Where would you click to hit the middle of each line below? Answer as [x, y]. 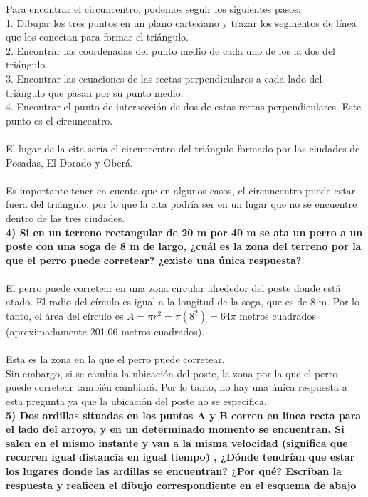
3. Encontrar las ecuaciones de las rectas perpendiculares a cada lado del [164, 78]
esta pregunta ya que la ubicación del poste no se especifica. [136, 401]
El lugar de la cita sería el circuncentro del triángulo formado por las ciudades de [183, 148]
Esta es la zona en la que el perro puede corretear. [115, 359]
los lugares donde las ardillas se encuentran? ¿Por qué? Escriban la [174, 471]
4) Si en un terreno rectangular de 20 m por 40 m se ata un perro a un [184, 232]
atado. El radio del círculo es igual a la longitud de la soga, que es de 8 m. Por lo [183, 302]
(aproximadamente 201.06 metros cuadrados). [105, 331]
